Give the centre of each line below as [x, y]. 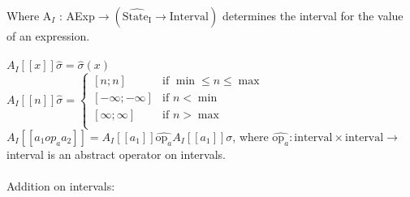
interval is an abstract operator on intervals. [116, 154]
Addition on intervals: [61, 186]
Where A [29, 15]
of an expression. [48, 36]
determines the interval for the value [313, 15]
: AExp [77, 15]
